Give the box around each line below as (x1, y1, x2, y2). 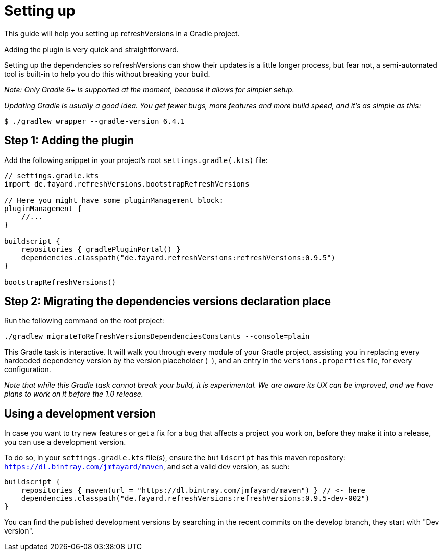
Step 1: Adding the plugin (4, 134, 134, 147)
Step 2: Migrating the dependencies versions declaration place (4, 295, 331, 308)
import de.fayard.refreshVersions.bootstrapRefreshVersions (4, 179, 250, 188)
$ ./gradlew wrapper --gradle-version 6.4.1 (4, 117, 185, 125)
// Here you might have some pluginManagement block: (4, 196, 224, 204)
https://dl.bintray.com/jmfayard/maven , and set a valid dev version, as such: (4, 462, 290, 471)
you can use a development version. (4, 437, 126, 447)
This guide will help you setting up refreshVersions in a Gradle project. (4, 29, 240, 38)
